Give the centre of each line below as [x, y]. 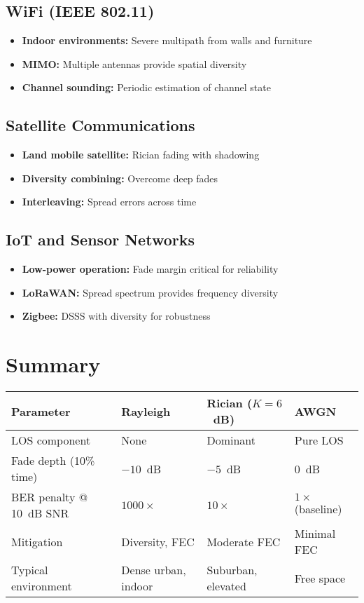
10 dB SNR [40, 513]
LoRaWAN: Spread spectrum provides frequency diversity [150, 292]
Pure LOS [319, 440]
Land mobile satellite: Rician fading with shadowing [141, 155]
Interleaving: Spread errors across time [109, 202]
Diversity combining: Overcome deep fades [120, 178]
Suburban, [232, 570]
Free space [320, 578]
